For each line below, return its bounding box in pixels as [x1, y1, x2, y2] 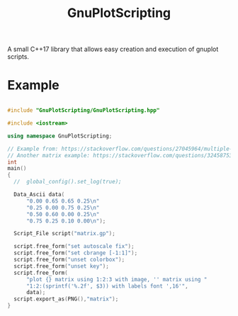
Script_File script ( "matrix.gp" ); [13, 230, 115, 237]
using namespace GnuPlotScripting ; [7, 132, 113, 140]
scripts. [7, 52, 30, 61]
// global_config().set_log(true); [13, 179, 122, 186]
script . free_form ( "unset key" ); [13, 262, 110, 270]
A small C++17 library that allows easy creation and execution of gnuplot [7, 45, 219, 54]
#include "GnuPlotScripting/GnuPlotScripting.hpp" [7, 107, 160, 114]
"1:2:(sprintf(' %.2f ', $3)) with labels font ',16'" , [25, 282, 189, 290]
